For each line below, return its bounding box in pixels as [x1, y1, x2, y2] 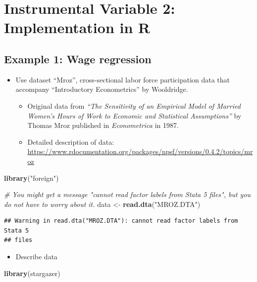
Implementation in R [4, 17, 151, 38]
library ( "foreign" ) [4, 172, 59, 183]
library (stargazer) [4, 268, 60, 278]
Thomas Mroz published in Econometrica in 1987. [27, 120, 179, 130]
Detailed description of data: [27, 136, 114, 147]
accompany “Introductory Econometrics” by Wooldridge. [15, 84, 188, 94]
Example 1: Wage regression [4, 51, 152, 66]
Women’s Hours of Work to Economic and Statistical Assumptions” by [27, 110, 242, 121]
